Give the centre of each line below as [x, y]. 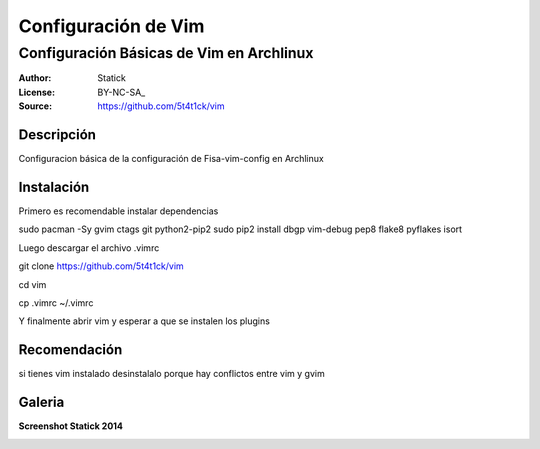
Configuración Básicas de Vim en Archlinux [166, 53]
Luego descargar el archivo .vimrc [89, 247]
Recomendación [70, 350]
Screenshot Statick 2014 [71, 426]
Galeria [41, 402]
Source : [35, 106]
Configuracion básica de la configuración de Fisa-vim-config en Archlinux [171, 159]
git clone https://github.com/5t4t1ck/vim [101, 266]
